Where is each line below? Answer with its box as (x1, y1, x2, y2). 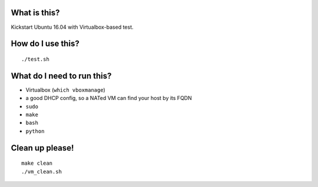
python (25, 128, 45, 135)
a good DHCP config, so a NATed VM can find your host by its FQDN (25, 95, 192, 102)
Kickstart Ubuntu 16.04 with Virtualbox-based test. (11, 24, 134, 31)
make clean (21, 160, 53, 167)
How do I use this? (11, 39, 79, 49)
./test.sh (21, 56, 49, 62)
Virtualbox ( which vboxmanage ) (25, 86, 105, 93)
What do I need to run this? (11, 71, 112, 81)
